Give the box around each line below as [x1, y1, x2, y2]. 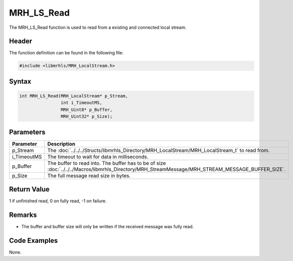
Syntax [9, 77, 31, 86]
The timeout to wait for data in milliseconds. [47, 153, 149, 160]
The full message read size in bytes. [47, 172, 131, 179]
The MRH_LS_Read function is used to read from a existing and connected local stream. [9, 24, 187, 30]
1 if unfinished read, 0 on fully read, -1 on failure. [9, 198, 107, 204]
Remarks [9, 211, 37, 219]
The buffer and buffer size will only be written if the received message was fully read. [21, 224, 194, 230]
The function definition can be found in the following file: [9, 50, 123, 56]
